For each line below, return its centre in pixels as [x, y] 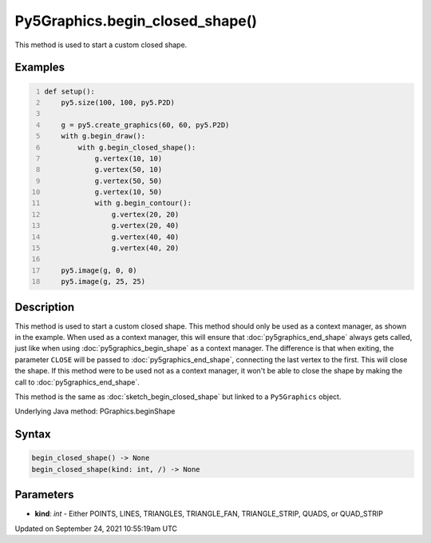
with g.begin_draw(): [103, 136]
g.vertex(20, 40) [145, 226]
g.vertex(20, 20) [145, 214]
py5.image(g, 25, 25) [103, 281]
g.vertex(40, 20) [145, 248]
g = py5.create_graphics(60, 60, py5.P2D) [145, 125]
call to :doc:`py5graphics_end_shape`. [77, 382]
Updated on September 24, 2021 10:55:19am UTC [96, 529]
